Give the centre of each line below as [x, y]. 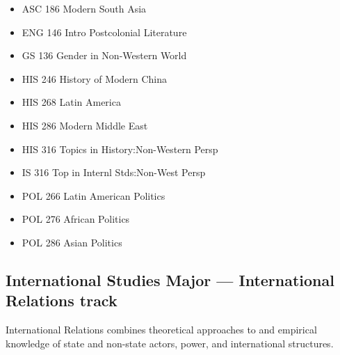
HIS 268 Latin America [71, 102]
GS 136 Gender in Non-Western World [104, 55]
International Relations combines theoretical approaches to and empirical [161, 330]
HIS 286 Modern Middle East [85, 125]
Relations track [62, 300]
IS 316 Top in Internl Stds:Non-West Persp [114, 172]
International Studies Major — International [170, 279]
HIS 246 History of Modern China [95, 78]
